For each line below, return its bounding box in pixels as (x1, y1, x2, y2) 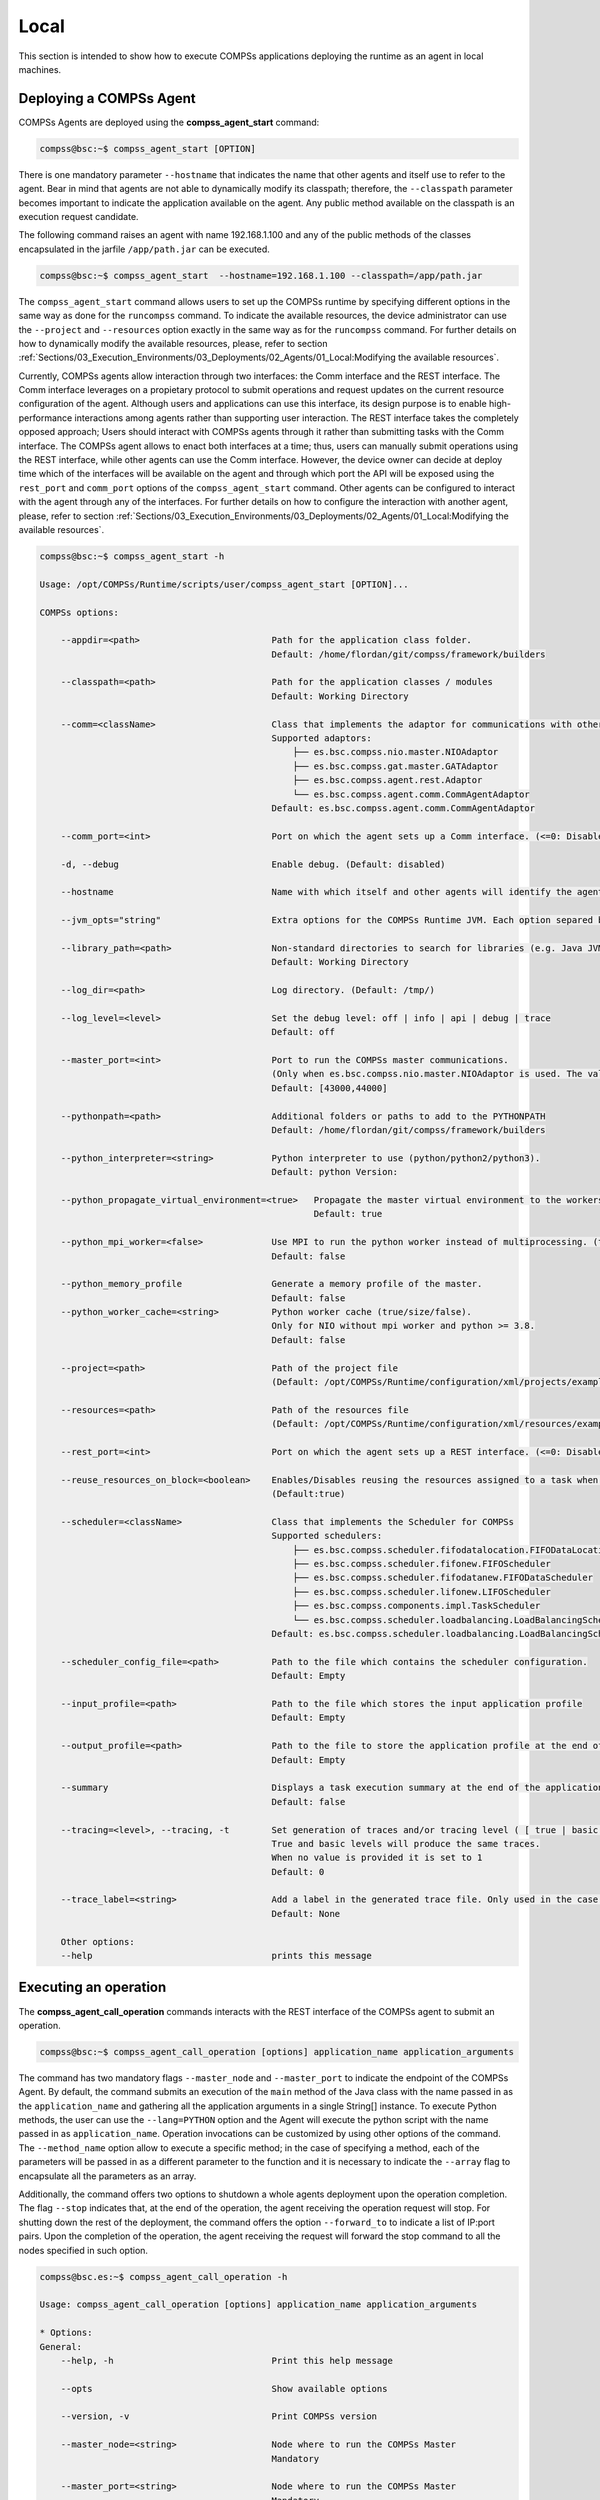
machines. (18, 63, 62, 75)
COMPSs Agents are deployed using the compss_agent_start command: (18, 116, 320, 128)
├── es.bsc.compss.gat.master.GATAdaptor (292, 760, 499, 772)
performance (18, 411, 73, 424)
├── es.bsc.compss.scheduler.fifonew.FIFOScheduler (292, 1558, 552, 1570)
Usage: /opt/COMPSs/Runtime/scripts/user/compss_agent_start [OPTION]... (39, 578, 409, 590)
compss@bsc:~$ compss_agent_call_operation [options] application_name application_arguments (39, 2046, 515, 2057)
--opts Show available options (60, 2383, 388, 2394)
